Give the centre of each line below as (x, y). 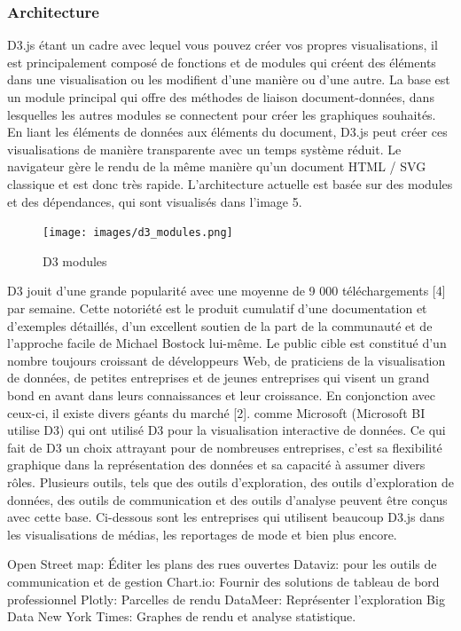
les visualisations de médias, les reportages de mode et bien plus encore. (202, 534)
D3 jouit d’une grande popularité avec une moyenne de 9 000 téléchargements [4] (227, 291)
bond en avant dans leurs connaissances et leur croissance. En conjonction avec (222, 394)
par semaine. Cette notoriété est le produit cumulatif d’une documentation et (217, 308)
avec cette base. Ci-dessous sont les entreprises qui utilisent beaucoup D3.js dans (226, 517)
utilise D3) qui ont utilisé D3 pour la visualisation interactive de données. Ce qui (227, 430)
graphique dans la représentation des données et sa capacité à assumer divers (216, 465)
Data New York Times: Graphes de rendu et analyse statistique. (182, 616)
